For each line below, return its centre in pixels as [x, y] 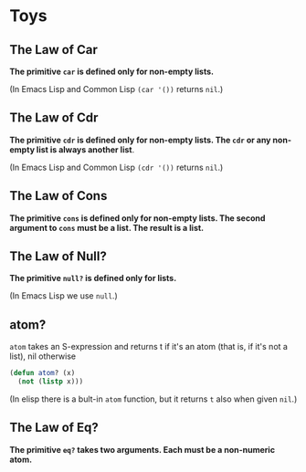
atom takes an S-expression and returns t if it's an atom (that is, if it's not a [148, 347]
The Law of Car [53, 50]
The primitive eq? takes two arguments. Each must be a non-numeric [142, 449]
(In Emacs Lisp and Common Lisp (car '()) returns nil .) [116, 89]
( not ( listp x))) [51, 382]
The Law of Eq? [54, 428]
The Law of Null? [58, 257]
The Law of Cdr [54, 118]
